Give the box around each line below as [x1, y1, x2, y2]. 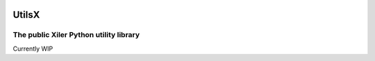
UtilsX [12, 9, 40, 21]
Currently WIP [12, 45, 53, 53]
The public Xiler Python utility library [12, 30, 140, 40]
